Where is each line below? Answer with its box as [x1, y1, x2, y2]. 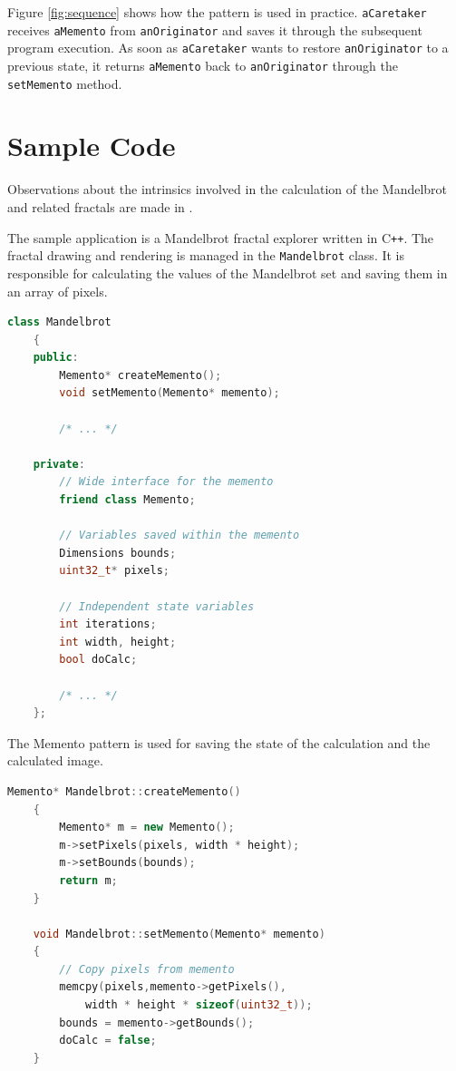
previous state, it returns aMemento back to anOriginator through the [7, 55, 398, 74]
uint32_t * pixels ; [59, 564, 170, 578]
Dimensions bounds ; [59, 546, 177, 560]
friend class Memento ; [59, 493, 196, 507]
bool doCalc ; [59, 653, 138, 667]
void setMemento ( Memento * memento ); [59, 386, 280, 400]
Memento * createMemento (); [59, 368, 222, 382]
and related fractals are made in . [7, 198, 193, 216]
